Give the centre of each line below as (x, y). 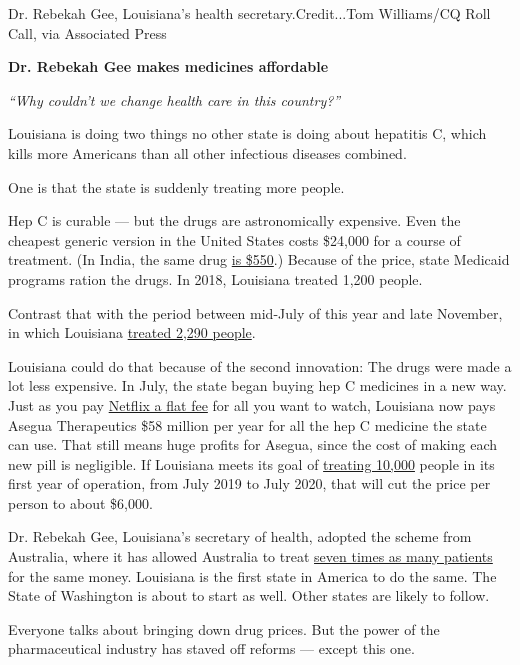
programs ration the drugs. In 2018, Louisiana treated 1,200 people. (215, 278)
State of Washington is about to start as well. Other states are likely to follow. (249, 595)
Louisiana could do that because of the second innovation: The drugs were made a (260, 365)
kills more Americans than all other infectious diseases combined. (207, 152)
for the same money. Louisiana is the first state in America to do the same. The (252, 575)
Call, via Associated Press (87, 32)
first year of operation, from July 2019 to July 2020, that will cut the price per (249, 483)
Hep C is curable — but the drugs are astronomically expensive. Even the (234, 220)
